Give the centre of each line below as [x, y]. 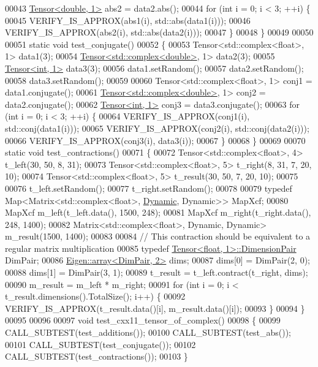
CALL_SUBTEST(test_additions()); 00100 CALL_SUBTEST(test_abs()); [148, 332]
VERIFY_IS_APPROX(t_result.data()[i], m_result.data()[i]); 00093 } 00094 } [155, 308]
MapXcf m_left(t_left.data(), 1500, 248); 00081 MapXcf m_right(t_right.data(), [158, 212]
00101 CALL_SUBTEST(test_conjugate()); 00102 [100, 344]
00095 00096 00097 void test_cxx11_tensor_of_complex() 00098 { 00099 [143, 320]
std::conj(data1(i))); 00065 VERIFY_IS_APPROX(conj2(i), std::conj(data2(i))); [157, 128]
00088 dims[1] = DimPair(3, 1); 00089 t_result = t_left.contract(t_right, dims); [157, 272]
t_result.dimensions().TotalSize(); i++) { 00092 [95, 296]
